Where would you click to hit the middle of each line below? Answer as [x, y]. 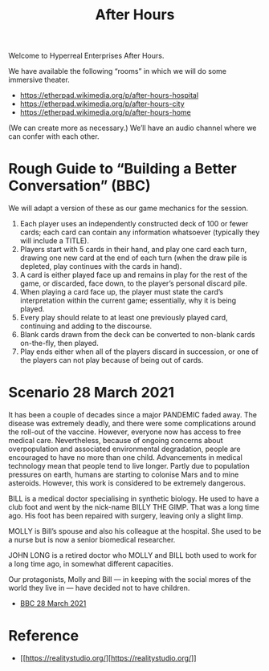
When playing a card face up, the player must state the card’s [121, 292]
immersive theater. [39, 80]
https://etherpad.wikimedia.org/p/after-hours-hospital [109, 96]
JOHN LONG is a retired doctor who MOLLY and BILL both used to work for [132, 555]
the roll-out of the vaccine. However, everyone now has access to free [125, 432]
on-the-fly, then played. [59, 344]
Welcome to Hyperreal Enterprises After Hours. [86, 56]
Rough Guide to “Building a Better [122, 169]
